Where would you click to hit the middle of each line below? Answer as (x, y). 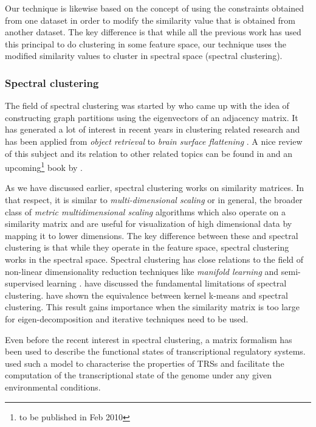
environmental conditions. (53, 387)
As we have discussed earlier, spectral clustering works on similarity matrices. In (155, 188)
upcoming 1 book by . (44, 166)
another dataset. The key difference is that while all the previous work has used (153, 32)
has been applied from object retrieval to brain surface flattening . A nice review (154, 141)
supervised (24, 283)
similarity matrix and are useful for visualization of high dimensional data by (149, 224)
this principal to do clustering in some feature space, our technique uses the (146, 43)
